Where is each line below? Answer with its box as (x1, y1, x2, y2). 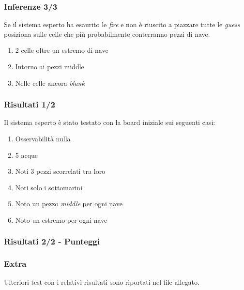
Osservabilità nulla (15, 134, 71, 143)
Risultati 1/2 (4, 98, 55, 110)
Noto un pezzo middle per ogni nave (15, 198, 123, 209)
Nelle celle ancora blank (15, 77, 85, 88)
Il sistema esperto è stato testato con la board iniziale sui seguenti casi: (4, 117, 215, 127)
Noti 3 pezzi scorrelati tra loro (15, 166, 106, 176)
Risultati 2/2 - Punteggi (4, 235, 100, 247)
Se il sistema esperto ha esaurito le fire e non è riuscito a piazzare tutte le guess (4, 19, 240, 30)
